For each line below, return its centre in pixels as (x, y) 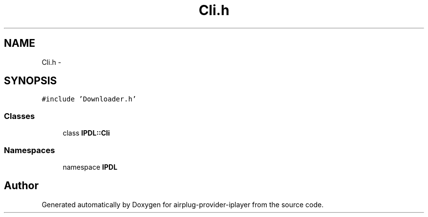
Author (21, 186)
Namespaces (30, 150)
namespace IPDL (90, 167)
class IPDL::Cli (86, 133)
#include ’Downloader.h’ (89, 99)
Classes (20, 116)
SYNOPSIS (31, 81)
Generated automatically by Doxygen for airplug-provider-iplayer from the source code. (183, 204)
